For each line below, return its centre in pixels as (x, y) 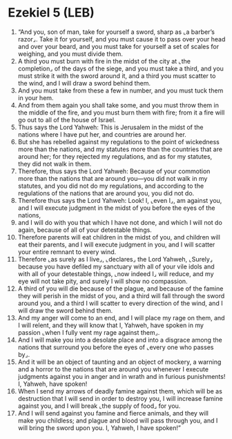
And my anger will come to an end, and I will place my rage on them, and (121, 318)
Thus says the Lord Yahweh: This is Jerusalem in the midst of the (110, 127)
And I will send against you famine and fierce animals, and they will (113, 413)
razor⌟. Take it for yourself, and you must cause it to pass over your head (122, 39)
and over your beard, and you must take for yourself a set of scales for (118, 46)
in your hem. (36, 97)
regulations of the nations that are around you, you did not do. (106, 193)
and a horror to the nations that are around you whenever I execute (113, 369)
